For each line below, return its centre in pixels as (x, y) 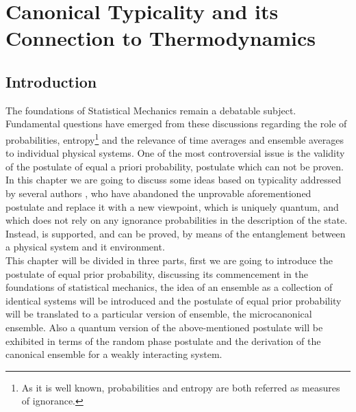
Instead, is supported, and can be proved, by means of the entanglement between (176, 233)
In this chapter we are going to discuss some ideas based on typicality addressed (174, 180)
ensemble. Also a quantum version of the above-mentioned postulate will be (164, 327)
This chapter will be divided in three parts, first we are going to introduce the (169, 260)
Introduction (51, 81)
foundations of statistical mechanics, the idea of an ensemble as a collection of (169, 287)
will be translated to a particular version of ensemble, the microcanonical (159, 314)
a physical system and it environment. (85, 247)
